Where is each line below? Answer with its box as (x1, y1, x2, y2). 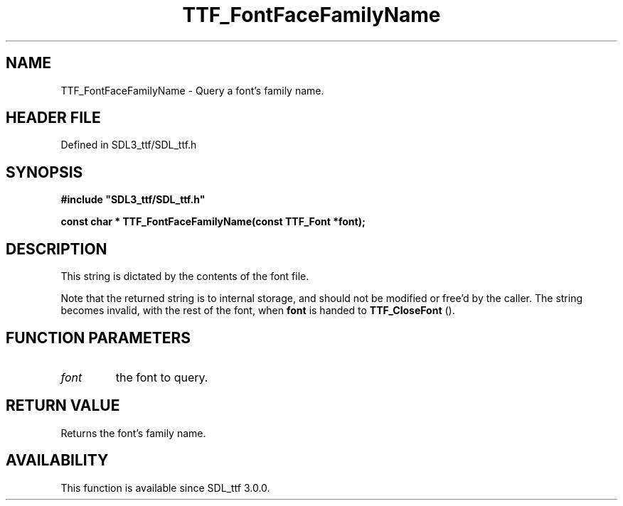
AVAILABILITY (6, 451, 109, 470)
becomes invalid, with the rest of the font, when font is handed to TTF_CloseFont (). (60, 304, 455, 317)
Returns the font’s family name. (60, 426, 206, 439)
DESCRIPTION (6, 239, 107, 258)
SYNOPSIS (6, 163, 83, 181)
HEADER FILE (6, 109, 101, 127)
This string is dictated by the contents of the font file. (60, 270, 309, 283)
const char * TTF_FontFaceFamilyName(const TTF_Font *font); (60, 215, 366, 228)
